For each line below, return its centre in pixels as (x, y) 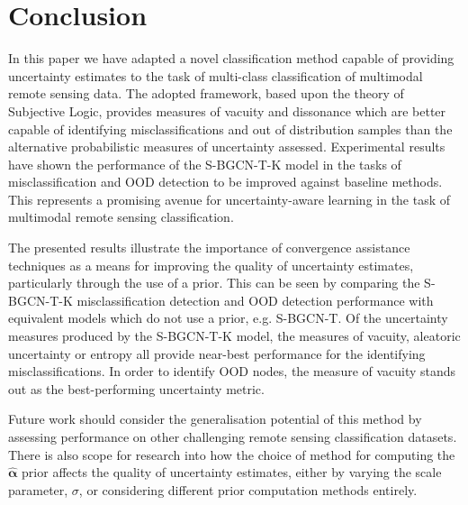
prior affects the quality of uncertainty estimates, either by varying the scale (232, 472)
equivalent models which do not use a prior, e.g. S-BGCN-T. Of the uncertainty (228, 318)
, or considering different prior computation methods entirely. (248, 489)
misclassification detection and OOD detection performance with (255, 300)
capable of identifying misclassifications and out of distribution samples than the (230, 129)
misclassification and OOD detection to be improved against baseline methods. (225, 182)
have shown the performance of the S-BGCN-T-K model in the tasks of (205, 164)
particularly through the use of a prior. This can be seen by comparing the (214, 283)
